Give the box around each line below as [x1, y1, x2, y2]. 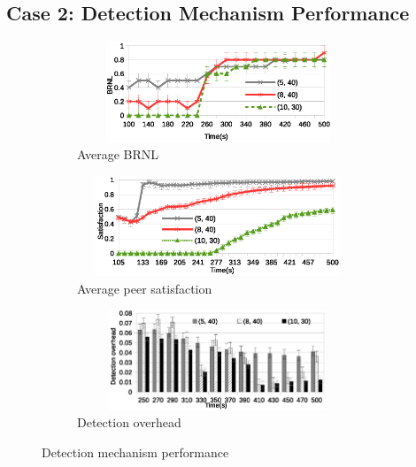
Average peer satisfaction [77, 279, 212, 297]
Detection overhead [77, 413, 181, 432]
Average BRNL [77, 145, 158, 164]
